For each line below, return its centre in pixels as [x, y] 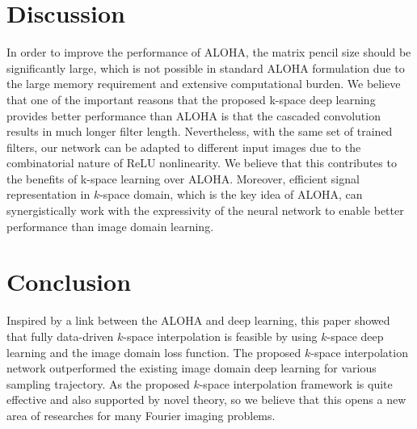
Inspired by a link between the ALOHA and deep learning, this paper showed [198, 320]
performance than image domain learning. [110, 226]
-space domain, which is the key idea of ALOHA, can [231, 194]
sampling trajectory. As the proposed [98, 383]
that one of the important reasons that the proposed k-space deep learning [191, 99]
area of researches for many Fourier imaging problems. [141, 415]
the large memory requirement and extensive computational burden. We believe [204, 84]
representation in [48, 194]
